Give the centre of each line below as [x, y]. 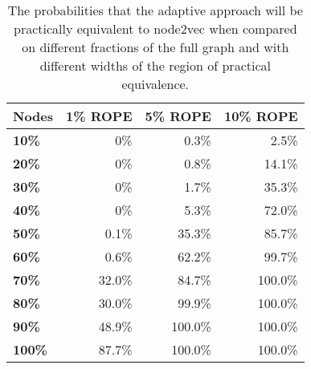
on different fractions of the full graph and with [155, 47]
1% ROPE [99, 116]
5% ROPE [178, 116]
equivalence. [155, 84]
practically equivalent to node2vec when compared [155, 28]
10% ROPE [261, 116]
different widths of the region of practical [155, 65]
